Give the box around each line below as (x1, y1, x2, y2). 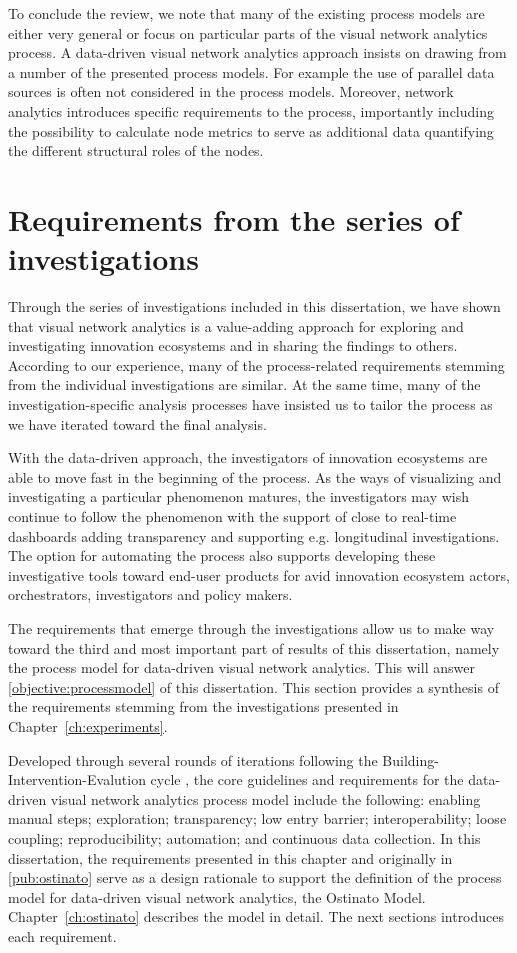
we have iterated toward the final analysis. (8, 413, 267, 434)
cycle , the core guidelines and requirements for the (150, 769, 464, 790)
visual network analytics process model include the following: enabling (50, 788, 481, 809)
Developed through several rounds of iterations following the (8, 749, 378, 770)
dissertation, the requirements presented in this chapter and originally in (8, 847, 453, 868)
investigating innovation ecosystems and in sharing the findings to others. (8, 335, 458, 356)
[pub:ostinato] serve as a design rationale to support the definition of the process (8, 867, 502, 888)
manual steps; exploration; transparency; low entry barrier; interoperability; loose (8, 808, 507, 829)
